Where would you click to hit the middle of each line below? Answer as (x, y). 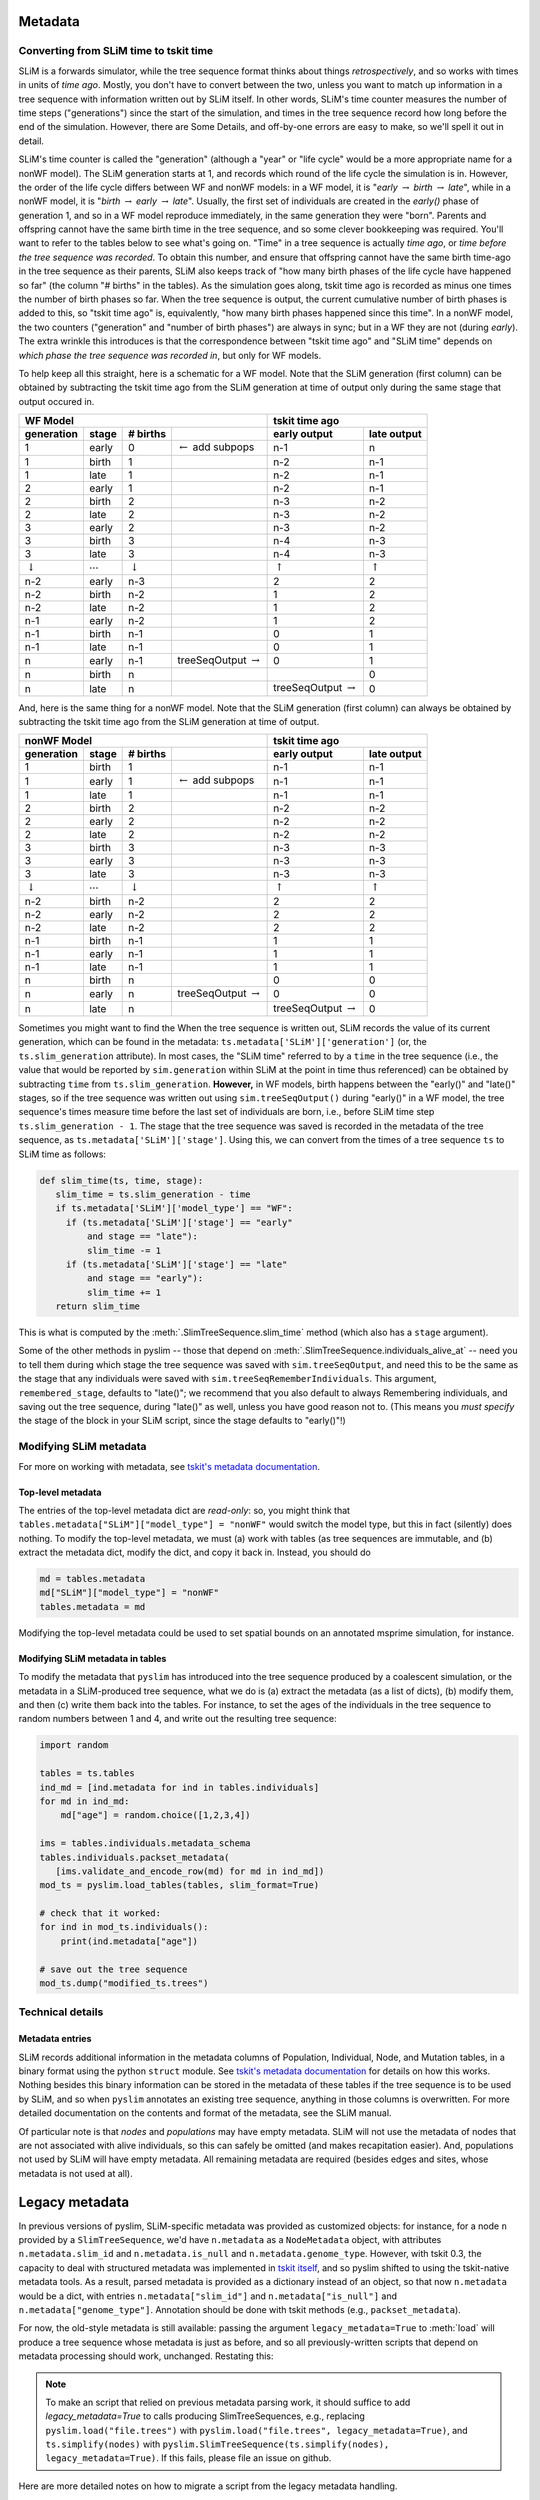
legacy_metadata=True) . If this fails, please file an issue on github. (188, 2458)
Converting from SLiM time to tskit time (116, 51)
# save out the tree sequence (113, 1969)
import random (74, 1745)
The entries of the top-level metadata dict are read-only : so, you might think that (184, 1510)
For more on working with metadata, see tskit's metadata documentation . (169, 1466)
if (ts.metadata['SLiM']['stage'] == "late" (176, 1264)
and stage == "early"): (145, 1278)
